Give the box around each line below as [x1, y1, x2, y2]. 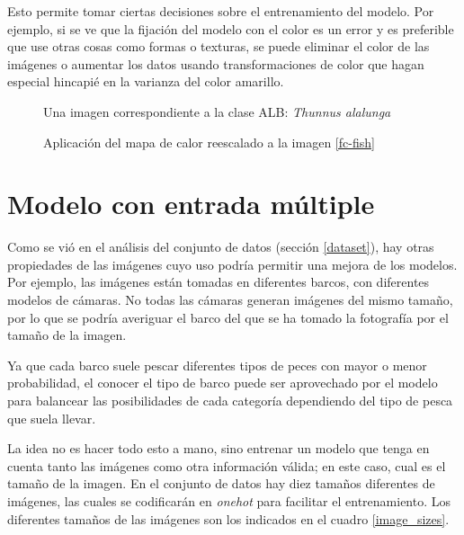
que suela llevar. [7, 408, 96, 427]
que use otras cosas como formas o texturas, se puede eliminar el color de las [7, 37, 430, 56]
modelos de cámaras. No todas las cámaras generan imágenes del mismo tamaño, [7, 290, 453, 309]
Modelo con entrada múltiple [7, 185, 375, 222]
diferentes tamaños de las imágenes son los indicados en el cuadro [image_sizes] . [7, 509, 450, 528]
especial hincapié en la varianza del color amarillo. [7, 72, 284, 91]
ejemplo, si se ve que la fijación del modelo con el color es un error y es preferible [7, 19, 454, 38]
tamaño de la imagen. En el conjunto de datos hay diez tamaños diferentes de [7, 474, 435, 493]
